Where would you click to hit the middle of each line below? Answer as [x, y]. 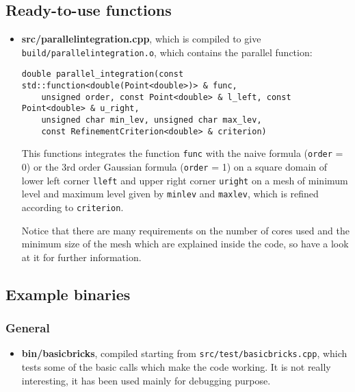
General [28, 328]
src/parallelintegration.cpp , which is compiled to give [141, 39]
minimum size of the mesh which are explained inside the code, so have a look [185, 244]
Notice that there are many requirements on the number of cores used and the [185, 230]
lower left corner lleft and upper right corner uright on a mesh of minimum [185, 180]
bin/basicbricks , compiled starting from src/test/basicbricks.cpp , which [184, 353]
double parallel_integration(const [103, 74]
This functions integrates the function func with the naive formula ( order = [182, 153]
